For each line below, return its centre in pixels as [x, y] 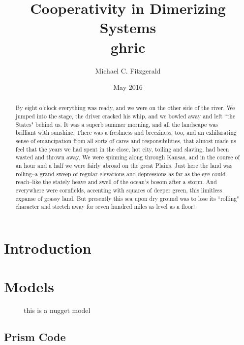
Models [29, 287]
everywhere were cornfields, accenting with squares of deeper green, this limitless [119, 190]
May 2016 [128, 87]
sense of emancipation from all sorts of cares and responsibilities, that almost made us [126, 141]
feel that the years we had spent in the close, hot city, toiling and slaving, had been [122, 149]
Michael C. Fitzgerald [128, 70]
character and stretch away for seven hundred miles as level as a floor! [105, 207]
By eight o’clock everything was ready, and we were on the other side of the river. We [125, 108]
